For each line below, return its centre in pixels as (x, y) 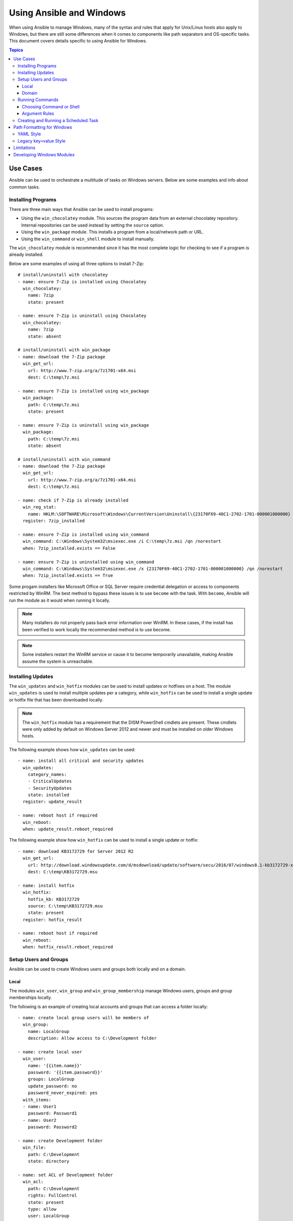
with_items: (37, 1100)
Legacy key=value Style (42, 141)
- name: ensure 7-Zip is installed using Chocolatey (82, 282)
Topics (16, 50)
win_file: (34, 1147)
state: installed (48, 795)
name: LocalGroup (48, 1031)
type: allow (42, 1209)
